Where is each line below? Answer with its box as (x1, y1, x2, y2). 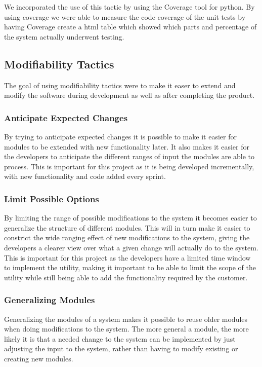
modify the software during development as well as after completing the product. (4, 90, 255, 100)
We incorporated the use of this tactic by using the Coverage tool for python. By (4, 2, 255, 12)
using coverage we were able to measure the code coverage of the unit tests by (4, 11, 246, 22)
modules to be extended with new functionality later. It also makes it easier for (4, 141, 249, 152)
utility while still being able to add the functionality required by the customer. (4, 272, 248, 282)
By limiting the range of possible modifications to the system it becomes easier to (4, 212, 257, 223)
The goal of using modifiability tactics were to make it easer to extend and (4, 80, 236, 90)
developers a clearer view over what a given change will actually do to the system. (4, 242, 258, 252)
